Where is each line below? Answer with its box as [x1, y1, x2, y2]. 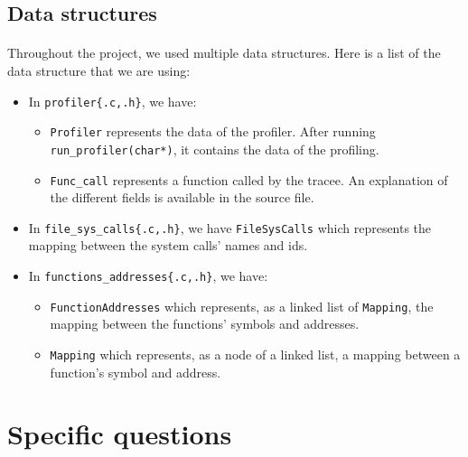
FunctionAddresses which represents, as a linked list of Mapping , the [50, 296, 434, 315]
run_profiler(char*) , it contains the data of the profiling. [50, 139, 379, 158]
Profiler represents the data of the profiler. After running [50, 122, 376, 141]
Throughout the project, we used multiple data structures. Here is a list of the [7, 43, 441, 62]
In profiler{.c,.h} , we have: [28, 91, 197, 110]
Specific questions [7, 415, 232, 452]
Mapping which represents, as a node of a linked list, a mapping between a [50, 344, 461, 363]
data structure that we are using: [7, 61, 191, 79]
